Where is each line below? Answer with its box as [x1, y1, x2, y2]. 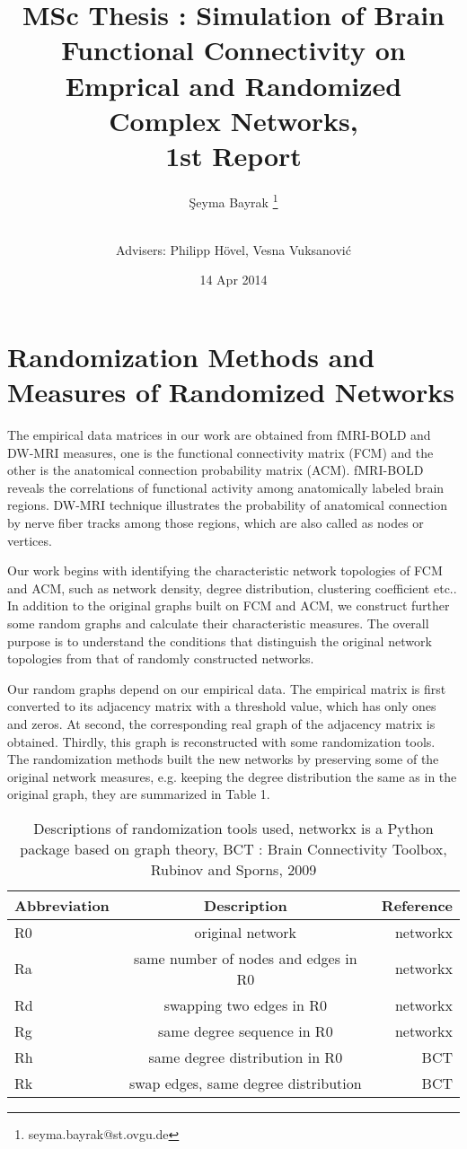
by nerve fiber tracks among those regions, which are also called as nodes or [7, 513, 424, 531]
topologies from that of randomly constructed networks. [7, 649, 314, 668]
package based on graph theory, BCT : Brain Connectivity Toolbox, [20, 838, 447, 859]
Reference [381, 894, 453, 916]
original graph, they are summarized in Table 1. [7, 785, 270, 803]
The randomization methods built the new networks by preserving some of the [7, 750, 439, 768]
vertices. [7, 531, 52, 549]
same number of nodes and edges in [133, 947, 357, 969]
